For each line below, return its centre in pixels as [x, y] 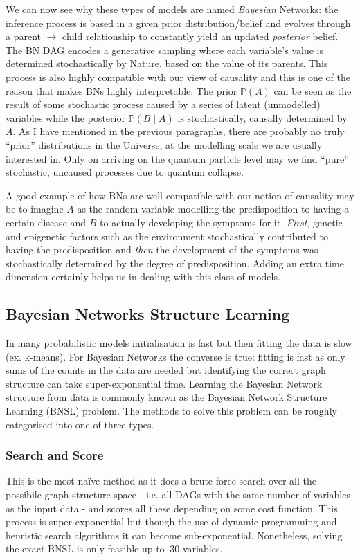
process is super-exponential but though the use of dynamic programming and [171, 522]
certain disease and [46, 222]
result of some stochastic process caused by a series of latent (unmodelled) [163, 104]
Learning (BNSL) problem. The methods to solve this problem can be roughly [171, 411]
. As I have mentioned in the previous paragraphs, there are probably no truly [179, 131]
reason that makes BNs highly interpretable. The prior [121, 90]
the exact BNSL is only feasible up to [85, 549]
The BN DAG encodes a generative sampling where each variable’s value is [164, 49]
